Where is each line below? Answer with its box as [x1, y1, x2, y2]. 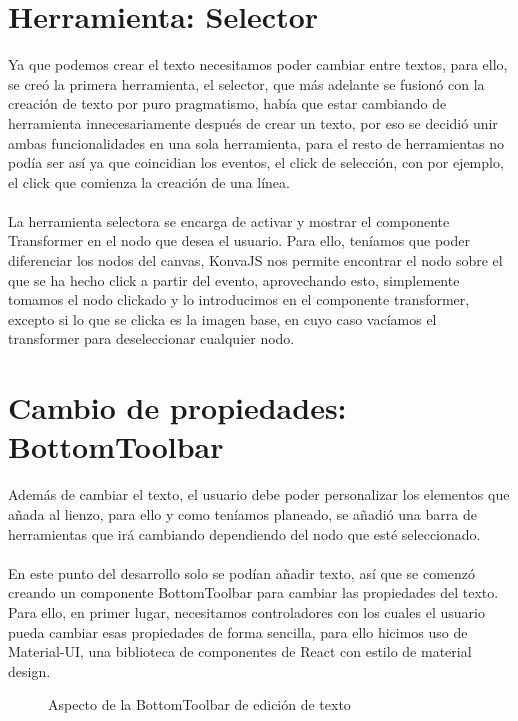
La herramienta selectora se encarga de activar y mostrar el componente [8, 210, 450, 231]
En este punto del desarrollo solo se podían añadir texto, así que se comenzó [8, 562, 476, 583]
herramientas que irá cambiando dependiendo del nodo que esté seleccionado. [8, 523, 481, 544]
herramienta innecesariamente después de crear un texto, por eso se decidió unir [8, 112, 498, 133]
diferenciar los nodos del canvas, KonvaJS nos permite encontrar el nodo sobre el [8, 250, 503, 271]
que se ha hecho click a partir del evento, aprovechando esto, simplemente [8, 269, 460, 290]
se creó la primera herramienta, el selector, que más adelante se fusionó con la [8, 73, 485, 94]
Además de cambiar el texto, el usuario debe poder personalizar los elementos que [8, 484, 510, 505]
